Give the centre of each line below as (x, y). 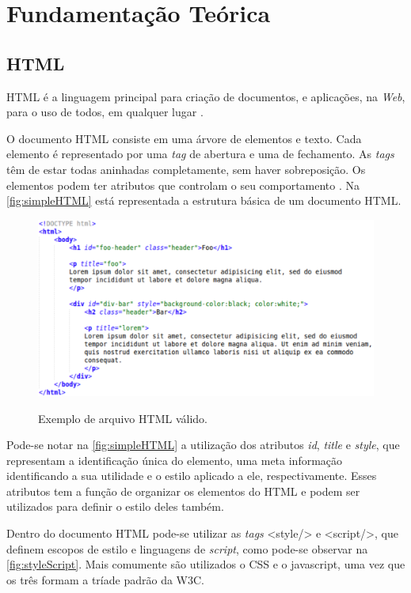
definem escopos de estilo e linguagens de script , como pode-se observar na (187, 548)
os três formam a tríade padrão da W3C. (105, 579)
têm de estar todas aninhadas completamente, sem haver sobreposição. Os (186, 169)
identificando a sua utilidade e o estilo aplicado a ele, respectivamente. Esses (192, 476)
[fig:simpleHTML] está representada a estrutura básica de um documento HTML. (204, 200)
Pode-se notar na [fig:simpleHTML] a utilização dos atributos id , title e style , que (203, 445)
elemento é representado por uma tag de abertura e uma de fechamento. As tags (200, 154)
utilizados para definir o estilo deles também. (115, 506)
